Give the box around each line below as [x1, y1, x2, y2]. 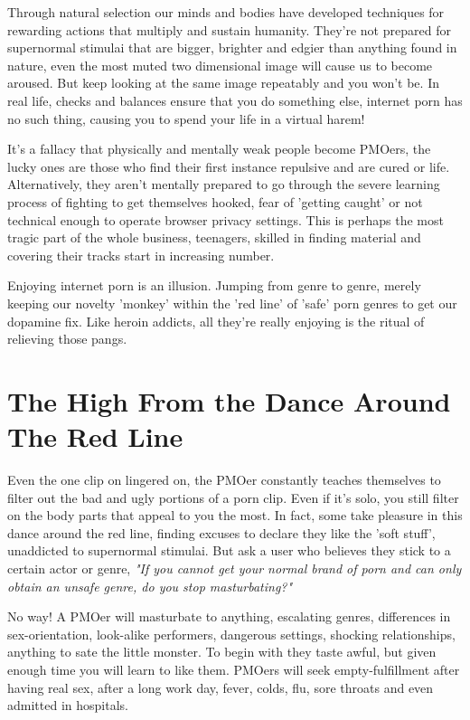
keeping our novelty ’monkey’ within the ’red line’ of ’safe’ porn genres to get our [7, 293, 457, 312]
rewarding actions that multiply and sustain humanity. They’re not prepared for [7, 20, 451, 39]
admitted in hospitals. [7, 696, 128, 715]
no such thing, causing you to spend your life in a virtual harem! [7, 109, 365, 128]
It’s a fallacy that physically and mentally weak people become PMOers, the [7, 139, 431, 158]
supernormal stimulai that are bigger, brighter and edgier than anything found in [7, 38, 457, 57]
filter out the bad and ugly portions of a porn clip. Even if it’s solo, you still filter [7, 488, 459, 507]
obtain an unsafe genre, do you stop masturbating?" [7, 576, 293, 595]
